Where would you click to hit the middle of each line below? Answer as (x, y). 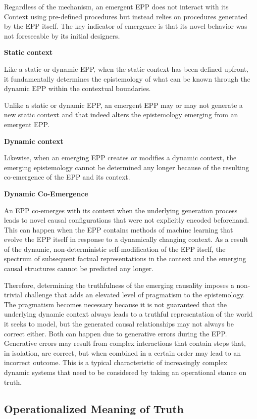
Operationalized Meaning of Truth (94, 408)
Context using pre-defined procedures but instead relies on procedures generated (126, 16)
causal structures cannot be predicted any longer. (79, 268)
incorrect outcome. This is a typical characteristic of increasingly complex (116, 362)
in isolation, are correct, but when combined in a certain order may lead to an (123, 352)
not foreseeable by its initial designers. (62, 35)
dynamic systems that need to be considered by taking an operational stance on (125, 372)
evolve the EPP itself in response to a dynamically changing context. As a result (126, 239)
